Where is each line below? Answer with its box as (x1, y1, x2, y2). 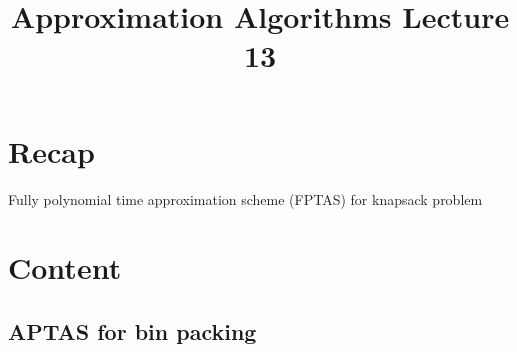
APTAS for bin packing (8, 315, 257, 346)
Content (8, 247, 122, 288)
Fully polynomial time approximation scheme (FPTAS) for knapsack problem (8, 188, 483, 209)
